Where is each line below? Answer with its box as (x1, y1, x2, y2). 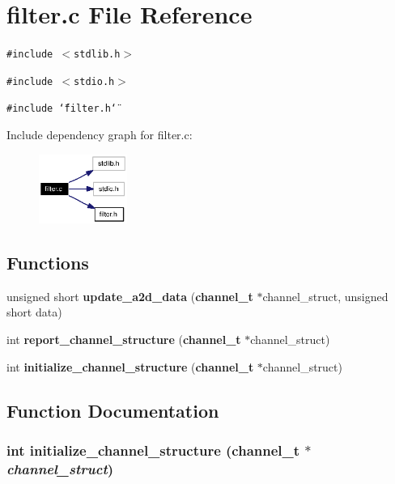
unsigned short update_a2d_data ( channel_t (6, 287, 253, 304)
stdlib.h (74, 49, 121, 61)
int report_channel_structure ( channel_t (6, 330, 241, 347)
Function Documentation (6, 397, 219, 422)
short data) (6, 304, 62, 321)
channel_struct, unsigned (262, 287, 389, 304)
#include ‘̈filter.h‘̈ (6, 103, 117, 115)
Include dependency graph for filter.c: (6, 126, 193, 143)
